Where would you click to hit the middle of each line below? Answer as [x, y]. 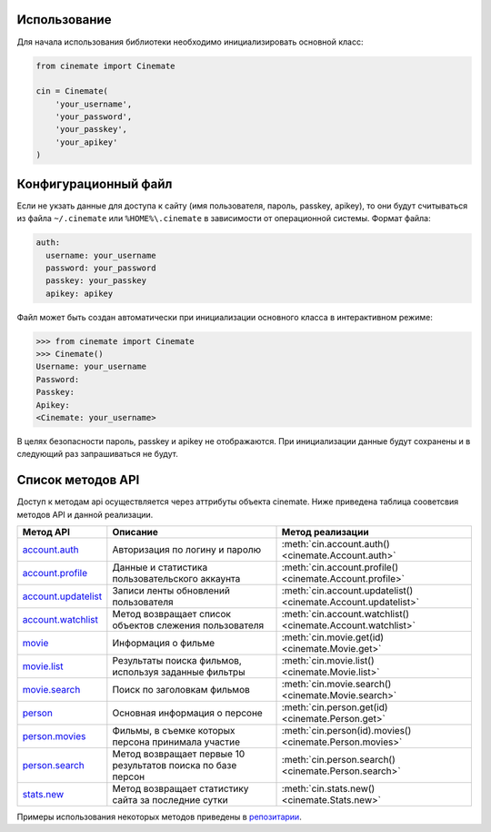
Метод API [46, 533]
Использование [64, 20]
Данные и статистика [160, 567]
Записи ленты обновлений [171, 591]
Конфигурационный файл [95, 183]
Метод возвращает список [172, 614]
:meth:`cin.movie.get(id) [333, 637]
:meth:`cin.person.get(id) [335, 707]
